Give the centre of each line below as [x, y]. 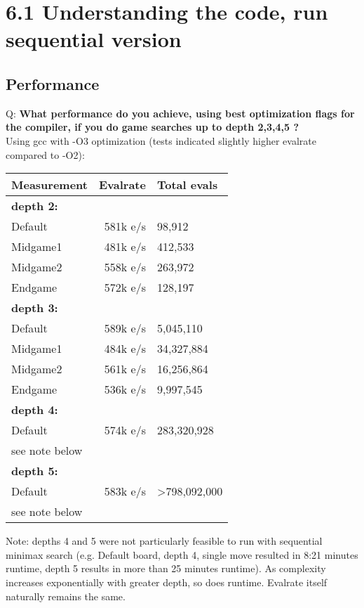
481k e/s [125, 247]
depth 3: [35, 308]
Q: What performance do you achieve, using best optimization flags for [180, 113]
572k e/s [125, 287]
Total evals [187, 185]
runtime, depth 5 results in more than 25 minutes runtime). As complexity [166, 568]
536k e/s [125, 389]
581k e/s [125, 226]
